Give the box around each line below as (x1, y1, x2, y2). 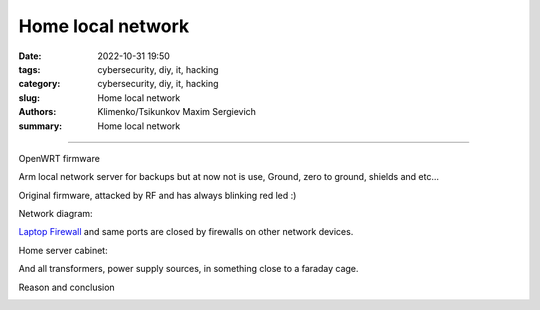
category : (18, 78, 61, 90)
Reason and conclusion (18, 281, 115, 293)
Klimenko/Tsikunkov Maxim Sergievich (97, 106, 257, 118)
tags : (18, 63, 41, 75)
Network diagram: (18, 208, 94, 220)
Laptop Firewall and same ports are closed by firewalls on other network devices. (18, 226, 354, 238)
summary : (18, 120, 63, 132)
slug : (18, 91, 40, 104)
